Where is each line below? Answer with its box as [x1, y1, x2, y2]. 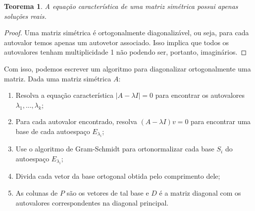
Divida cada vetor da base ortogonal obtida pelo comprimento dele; [15, 171, 220, 181]
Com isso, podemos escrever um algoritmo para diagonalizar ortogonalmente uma [4, 63, 251, 73]
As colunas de [15, 187, 58, 198]
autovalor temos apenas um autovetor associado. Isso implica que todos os [4, 37, 229, 47]
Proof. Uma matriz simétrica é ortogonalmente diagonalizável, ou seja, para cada [4, 27, 249, 38]
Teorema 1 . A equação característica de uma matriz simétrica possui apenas [4, 1, 238, 11]
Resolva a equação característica [15, 90, 113, 100]
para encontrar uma [191, 116, 251, 127]
